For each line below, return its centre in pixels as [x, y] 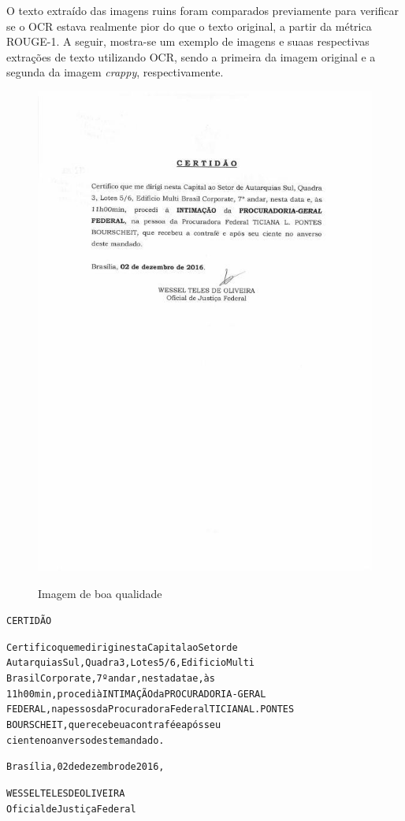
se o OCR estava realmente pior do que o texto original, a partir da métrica [189, 26]
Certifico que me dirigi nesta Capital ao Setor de [122, 647]
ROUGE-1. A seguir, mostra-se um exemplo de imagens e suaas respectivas [188, 41]
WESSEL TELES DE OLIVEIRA [66, 794]
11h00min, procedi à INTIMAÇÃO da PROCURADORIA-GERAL [136, 694]
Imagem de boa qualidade [100, 593]
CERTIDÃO [29, 621]
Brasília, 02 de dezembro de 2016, [85, 767]
